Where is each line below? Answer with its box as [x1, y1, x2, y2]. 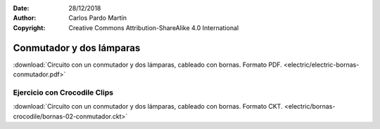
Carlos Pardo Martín [68, 14, 127, 22]
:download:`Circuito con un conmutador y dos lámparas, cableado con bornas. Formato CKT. [13, 102, 283, 111]
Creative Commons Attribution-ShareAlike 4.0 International [68, 23, 239, 32]
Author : [13, 14, 37, 22]
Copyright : [13, 23, 46, 32]
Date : [13, 4, 30, 12]
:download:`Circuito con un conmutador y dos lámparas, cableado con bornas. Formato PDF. [13, 60, 283, 69]
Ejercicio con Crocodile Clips [13, 88, 114, 97]
